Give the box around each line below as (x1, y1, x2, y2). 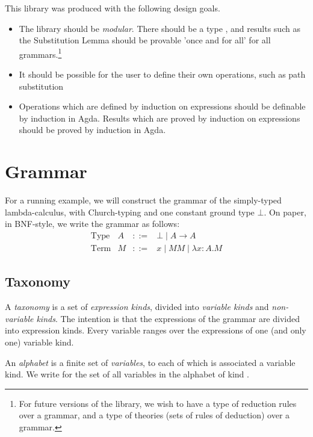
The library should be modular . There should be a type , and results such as (19, 22, 300, 34)
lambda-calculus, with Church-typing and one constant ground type (5, 205, 255, 218)
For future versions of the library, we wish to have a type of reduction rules (19, 397, 297, 409)
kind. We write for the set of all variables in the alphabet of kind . (5, 368, 249, 380)
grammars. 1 (19, 46, 62, 60)
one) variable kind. (5, 335, 74, 348)
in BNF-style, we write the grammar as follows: (5, 217, 180, 230)
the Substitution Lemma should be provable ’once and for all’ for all (19, 34, 271, 46)
